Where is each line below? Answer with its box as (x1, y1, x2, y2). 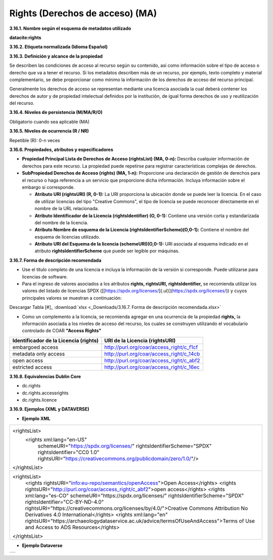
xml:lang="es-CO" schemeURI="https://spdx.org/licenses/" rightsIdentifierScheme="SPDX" (25, 492, 244, 499)
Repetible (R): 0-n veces (9, 137, 60, 143)
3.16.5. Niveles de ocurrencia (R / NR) (9, 128, 89, 134)
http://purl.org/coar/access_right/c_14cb (104, 350, 200, 357)
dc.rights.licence (22, 396, 57, 403)
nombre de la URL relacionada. (34, 206, 99, 212)
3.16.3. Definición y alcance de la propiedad (9, 53, 103, 59)
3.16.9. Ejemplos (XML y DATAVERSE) (9, 406, 89, 412)
